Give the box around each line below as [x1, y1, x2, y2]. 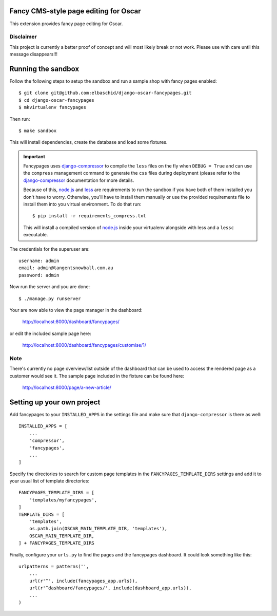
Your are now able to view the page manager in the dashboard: [9, 307, 143, 313]
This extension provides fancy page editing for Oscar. [9, 21, 123, 27]
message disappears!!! [9, 51, 58, 58]
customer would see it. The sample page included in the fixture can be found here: [9, 372, 185, 379]
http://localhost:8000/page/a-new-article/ [22, 384, 111, 390]
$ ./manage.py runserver [18, 295, 81, 302]
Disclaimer [9, 33, 37, 41]
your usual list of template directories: [9, 478, 90, 484]
